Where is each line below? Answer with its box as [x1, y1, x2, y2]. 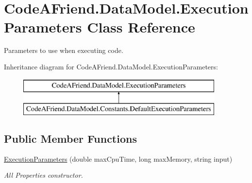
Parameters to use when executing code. [4, 45, 123, 55]
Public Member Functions [4, 131, 137, 146]
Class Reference [87, 17, 195, 37]
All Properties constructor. [4, 170, 83, 180]
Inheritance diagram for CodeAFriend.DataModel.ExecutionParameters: [4, 61, 218, 71]
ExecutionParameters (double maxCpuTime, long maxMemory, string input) [4, 153, 233, 164]
